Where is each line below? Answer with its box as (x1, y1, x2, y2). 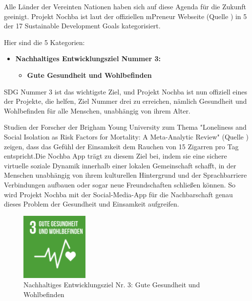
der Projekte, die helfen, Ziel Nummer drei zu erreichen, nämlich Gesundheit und (4, 96, 247, 106)
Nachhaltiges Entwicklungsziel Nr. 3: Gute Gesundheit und (23, 279, 200, 290)
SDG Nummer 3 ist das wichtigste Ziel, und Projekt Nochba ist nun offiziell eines (4, 86, 247, 96)
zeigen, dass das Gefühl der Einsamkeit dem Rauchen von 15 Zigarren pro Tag (4, 141, 239, 151)
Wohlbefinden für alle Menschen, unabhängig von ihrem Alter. (4, 105, 190, 116)
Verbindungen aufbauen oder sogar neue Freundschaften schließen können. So (4, 179, 235, 189)
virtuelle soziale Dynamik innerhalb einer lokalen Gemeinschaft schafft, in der (4, 160, 236, 170)
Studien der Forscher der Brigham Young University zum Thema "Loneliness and (4, 122, 247, 132)
